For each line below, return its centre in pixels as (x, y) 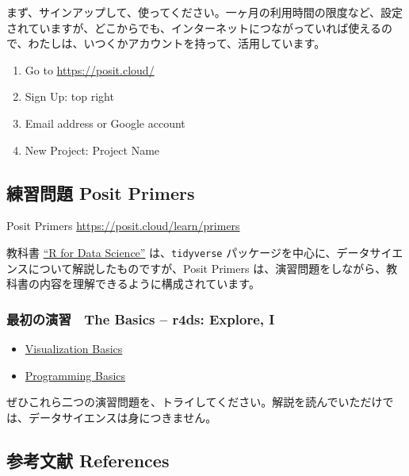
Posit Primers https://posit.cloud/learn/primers (123, 226)
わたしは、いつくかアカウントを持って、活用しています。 (177, 43)
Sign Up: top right (69, 96)
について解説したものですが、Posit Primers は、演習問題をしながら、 (207, 268)
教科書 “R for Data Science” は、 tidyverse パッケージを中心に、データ (188, 252)
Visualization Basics (74, 349)
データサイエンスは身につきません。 (122, 417)
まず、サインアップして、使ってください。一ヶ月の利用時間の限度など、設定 (205, 12)
